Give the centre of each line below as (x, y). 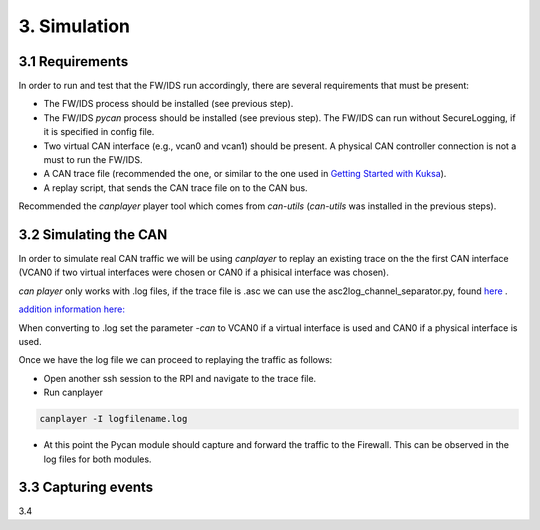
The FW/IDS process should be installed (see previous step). (168, 104)
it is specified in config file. (99, 132)
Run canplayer (73, 392)
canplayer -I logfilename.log (113, 419)
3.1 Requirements (73, 61)
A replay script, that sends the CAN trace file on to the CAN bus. (176, 187)
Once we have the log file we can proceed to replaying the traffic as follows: (175, 360)
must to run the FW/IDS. (93, 160)
